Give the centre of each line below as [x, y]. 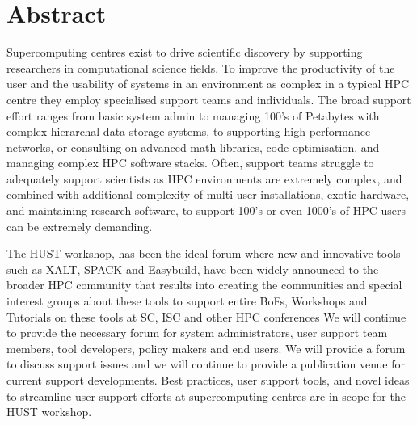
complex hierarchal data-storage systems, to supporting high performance [189, 131]
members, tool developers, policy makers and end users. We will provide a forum [206, 348]
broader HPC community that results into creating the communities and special [204, 285]
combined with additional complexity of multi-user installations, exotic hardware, [208, 194]
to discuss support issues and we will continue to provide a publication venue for [206, 364]
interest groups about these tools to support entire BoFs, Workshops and [187, 301]
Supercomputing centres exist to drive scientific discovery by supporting [185, 52]
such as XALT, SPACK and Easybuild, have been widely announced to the [193, 269]
